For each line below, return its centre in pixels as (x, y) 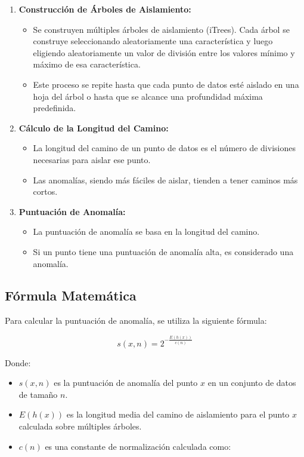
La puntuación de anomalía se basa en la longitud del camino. (146, 231)
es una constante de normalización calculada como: (138, 446)
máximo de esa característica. (87, 64)
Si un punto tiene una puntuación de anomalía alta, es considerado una (163, 251)
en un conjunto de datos (252, 383)
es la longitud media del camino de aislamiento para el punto (178, 414)
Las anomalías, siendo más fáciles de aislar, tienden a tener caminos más (165, 180)
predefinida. (55, 108)
